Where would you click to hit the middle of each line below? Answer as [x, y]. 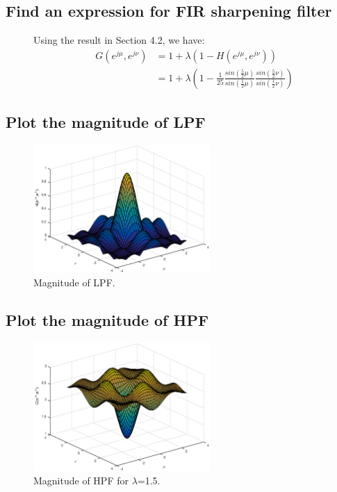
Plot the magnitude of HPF [107, 320]
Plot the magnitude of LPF [106, 122]
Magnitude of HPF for [81, 481]
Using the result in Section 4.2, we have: [119, 40]
